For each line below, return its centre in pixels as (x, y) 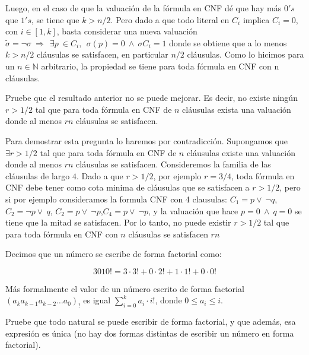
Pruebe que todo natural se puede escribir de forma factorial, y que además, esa (151, 321)
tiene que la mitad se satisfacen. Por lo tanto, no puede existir (118, 222)
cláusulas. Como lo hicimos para (246, 54)
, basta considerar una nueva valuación (127, 31)
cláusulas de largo (38, 175)
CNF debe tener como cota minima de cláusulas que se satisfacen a (128, 187)
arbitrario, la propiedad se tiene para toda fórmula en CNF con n (160, 66)
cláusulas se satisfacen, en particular (103, 54)
